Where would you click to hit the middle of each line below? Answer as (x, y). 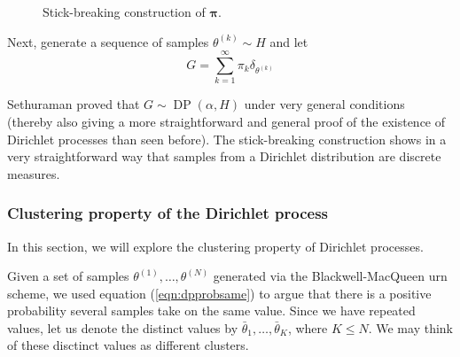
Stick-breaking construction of (124, 12)
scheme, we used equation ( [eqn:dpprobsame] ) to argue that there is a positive (219, 293)
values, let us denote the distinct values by (123, 327)
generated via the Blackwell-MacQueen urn (330, 276)
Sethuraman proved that (74, 104)
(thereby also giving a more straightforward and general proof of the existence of (226, 121)
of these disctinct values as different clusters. (128, 345)
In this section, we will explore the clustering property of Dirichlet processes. (215, 246)
